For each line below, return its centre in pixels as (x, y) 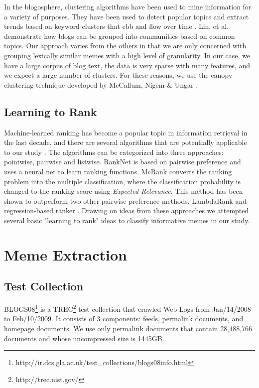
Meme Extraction (65, 254)
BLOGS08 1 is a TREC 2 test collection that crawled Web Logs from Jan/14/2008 (128, 308)
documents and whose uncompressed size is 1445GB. (84, 338)
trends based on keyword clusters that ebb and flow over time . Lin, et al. (116, 26)
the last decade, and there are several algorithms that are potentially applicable (126, 142)
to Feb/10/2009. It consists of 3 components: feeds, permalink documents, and (124, 319)
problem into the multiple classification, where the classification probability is (122, 181)
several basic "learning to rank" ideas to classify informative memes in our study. (127, 220)
